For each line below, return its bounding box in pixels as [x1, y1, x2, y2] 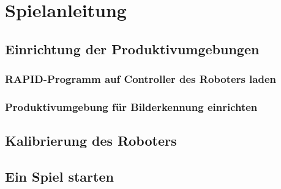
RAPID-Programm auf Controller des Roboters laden [5, 71, 276, 87]
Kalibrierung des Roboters [5, 131, 177, 150]
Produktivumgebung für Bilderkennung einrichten [5, 99, 258, 114]
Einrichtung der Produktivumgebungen [5, 39, 260, 58]
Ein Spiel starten [5, 167, 114, 186]
